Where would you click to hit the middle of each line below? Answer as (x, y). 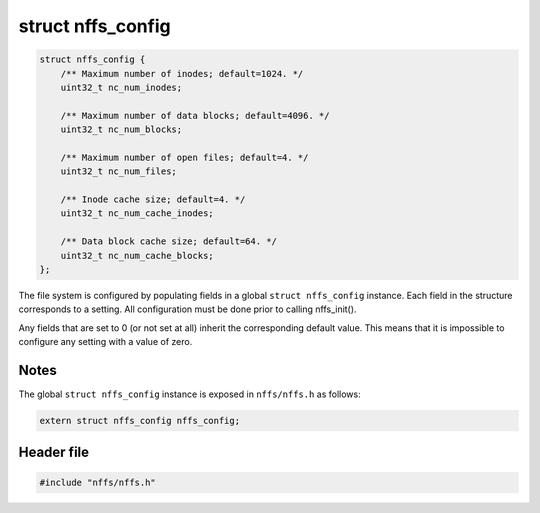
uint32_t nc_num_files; (118, 171)
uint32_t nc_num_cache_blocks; (137, 255)
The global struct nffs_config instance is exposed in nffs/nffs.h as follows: (189, 394)
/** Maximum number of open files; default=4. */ (184, 157)
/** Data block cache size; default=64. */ (168, 241)
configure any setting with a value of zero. (105, 342)
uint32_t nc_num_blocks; (121, 129)
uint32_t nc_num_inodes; (121, 87)
